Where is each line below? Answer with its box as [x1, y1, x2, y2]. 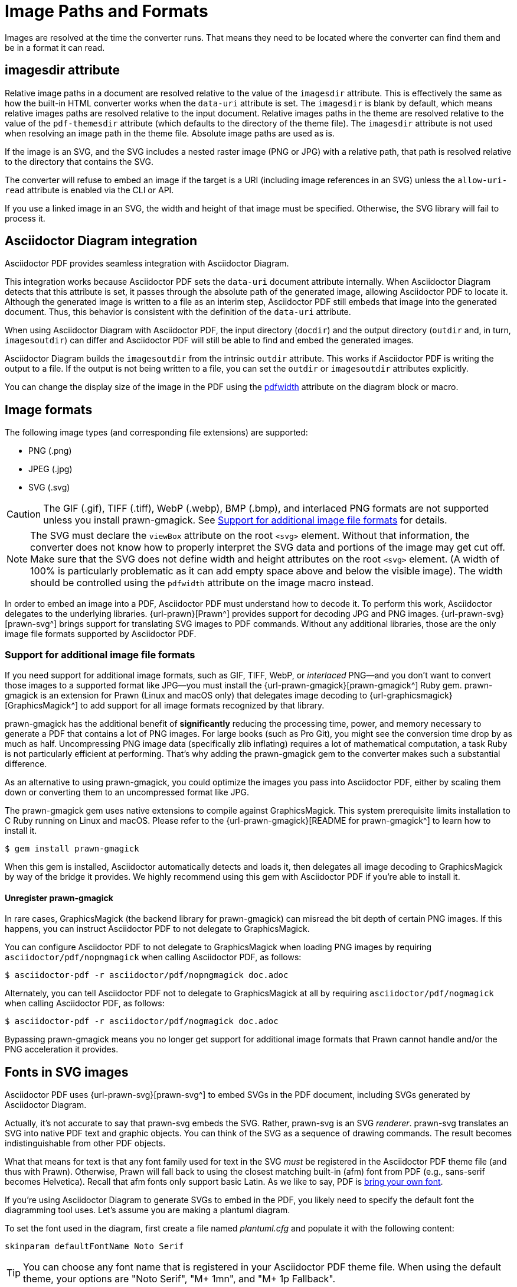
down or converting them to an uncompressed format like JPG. [5, 787, 249, 798]
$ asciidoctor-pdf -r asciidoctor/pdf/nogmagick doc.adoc [5, 1016, 279, 1026]
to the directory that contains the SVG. [5, 156, 154, 167]
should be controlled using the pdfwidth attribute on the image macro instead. [30, 577, 374, 589]
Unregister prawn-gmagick [5, 892, 113, 903]
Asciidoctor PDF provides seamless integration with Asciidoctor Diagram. [5, 258, 289, 269]
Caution [6, 508, 41, 521]
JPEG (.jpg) [28, 464, 73, 474]
